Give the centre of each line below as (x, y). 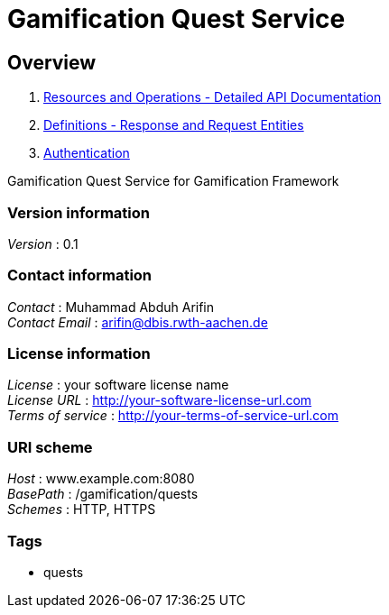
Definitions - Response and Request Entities (174, 125)
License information (79, 354)
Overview (52, 62)
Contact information (80, 275)
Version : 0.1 (43, 243)
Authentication (87, 153)
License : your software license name (118, 385)
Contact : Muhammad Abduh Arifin (111, 307)
